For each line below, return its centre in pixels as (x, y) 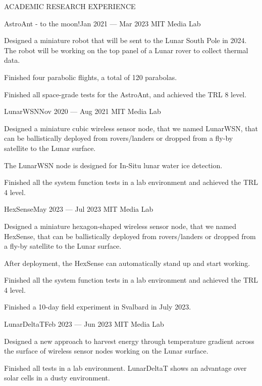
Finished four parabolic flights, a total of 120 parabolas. (91, 77)
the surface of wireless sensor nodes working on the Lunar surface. (106, 351)
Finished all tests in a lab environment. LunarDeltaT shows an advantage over (125, 368)
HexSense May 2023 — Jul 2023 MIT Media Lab (79, 209)
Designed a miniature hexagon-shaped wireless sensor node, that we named (120, 226)
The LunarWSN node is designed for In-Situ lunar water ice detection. (113, 165)
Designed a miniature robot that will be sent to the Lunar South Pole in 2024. (125, 40)
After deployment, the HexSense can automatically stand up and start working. (127, 263)
